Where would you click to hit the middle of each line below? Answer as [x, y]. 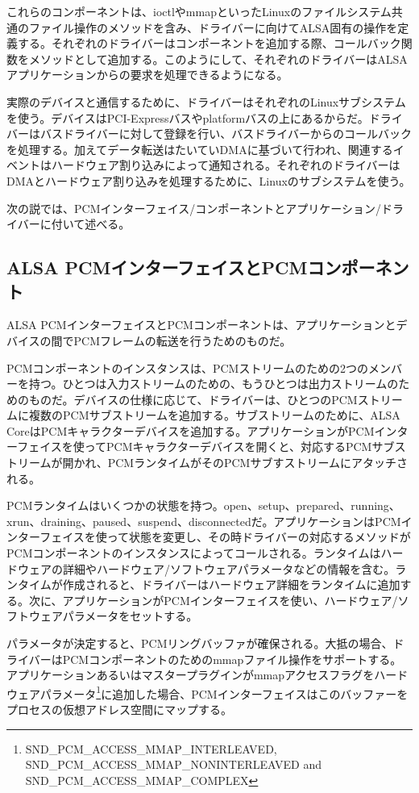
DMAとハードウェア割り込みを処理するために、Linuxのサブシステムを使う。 [209, 180]
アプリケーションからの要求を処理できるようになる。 [147, 75]
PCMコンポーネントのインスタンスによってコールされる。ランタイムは [194, 553]
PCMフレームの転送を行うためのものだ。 [183, 340]
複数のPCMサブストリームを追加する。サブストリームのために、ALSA [214, 415]
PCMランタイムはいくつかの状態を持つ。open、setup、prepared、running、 [203, 505]
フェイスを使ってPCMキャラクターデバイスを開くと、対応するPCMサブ [206, 447]
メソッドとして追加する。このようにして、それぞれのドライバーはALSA [218, 58]
